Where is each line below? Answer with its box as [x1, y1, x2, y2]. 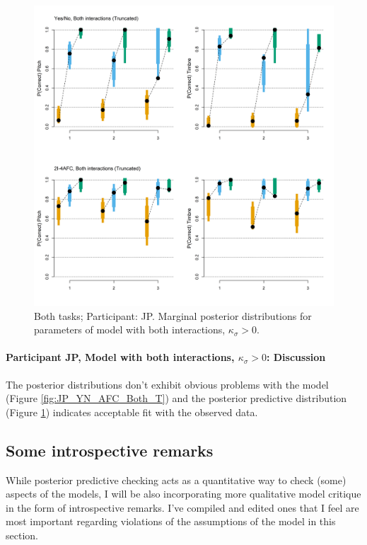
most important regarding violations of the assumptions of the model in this [6, 514, 336, 529]
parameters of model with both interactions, [34, 322, 226, 337]
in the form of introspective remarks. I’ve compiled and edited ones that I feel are [6, 500, 359, 515]
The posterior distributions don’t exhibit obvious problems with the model [6, 377, 329, 391]
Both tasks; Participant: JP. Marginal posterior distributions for [34, 308, 312, 323]
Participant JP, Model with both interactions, [6, 350, 235, 365]
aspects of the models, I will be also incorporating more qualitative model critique [6, 486, 361, 501]
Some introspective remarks [6, 439, 214, 461]
